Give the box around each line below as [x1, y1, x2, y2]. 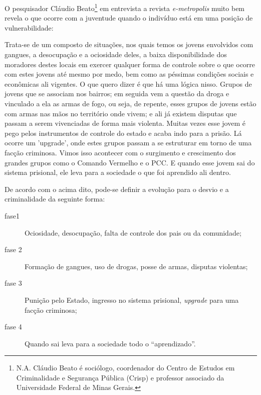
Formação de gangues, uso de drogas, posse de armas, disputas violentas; [25, 261, 248, 271]
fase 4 [5, 321, 22, 332]
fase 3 [5, 278, 22, 288]
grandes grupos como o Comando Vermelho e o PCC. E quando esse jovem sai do [5, 157, 255, 167]
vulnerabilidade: [5, 22, 54, 33]
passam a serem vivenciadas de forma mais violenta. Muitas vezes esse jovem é [5, 118, 245, 128]
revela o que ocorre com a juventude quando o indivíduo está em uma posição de [5, 13, 253, 23]
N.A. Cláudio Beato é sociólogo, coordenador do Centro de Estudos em [16, 362, 235, 373]
